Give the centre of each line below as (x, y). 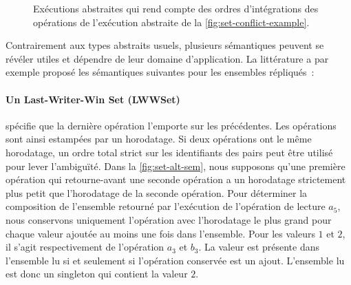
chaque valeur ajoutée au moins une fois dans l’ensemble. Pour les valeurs (160, 233)
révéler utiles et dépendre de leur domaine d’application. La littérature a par (167, 58)
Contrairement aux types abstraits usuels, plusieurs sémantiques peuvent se (165, 45)
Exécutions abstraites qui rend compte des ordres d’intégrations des (176, 8)
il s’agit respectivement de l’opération (85, 247)
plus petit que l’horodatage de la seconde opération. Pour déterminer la (157, 192)
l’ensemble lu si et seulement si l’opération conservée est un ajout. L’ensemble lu (175, 260)
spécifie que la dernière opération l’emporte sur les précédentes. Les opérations (171, 125)
